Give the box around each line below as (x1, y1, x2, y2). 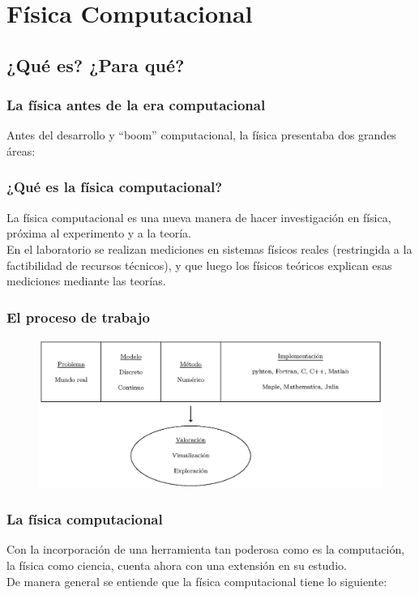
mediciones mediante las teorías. (6, 272, 166, 289)
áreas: (6, 142, 36, 159)
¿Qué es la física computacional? (6, 177, 223, 197)
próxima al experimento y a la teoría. (6, 225, 192, 242)
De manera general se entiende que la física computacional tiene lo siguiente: (6, 572, 387, 589)
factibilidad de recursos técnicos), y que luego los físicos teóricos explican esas (6, 256, 392, 273)
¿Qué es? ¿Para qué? (6, 52, 185, 77)
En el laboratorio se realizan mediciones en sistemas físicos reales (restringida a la (6, 240, 413, 257)
